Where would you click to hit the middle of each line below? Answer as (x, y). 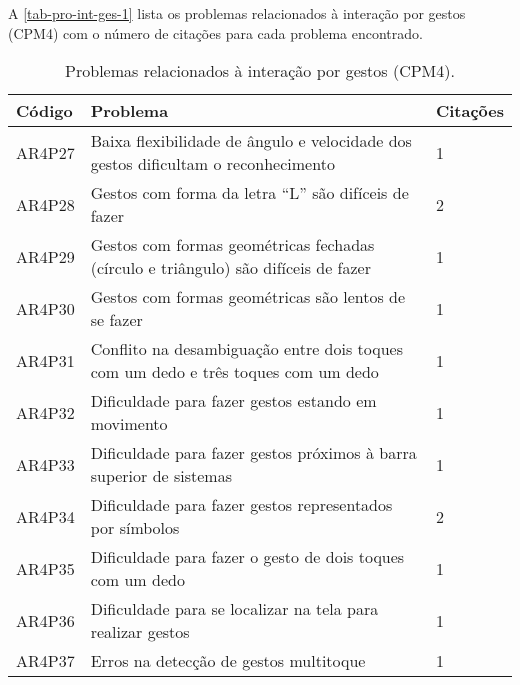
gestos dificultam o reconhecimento (212, 164)
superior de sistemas (161, 476)
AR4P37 (45, 661)
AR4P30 (45, 308)
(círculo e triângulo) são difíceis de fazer (230, 268)
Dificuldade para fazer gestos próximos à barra (253, 453)
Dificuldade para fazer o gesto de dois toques (247, 557)
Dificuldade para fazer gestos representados (241, 505)
